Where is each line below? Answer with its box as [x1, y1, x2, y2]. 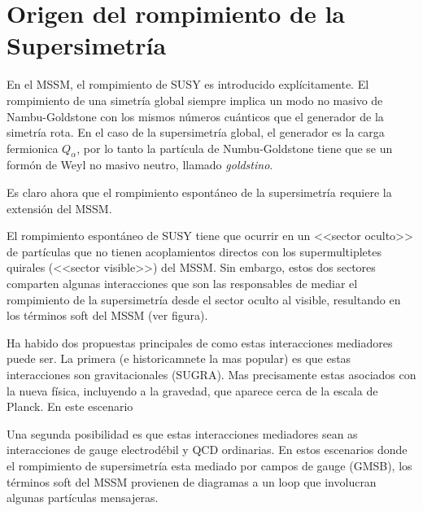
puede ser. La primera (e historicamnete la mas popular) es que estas [7, 350, 351, 367]
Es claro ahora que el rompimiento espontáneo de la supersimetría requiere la [7, 184, 392, 201]
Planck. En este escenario [7, 398, 133, 415]
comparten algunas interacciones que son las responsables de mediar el [7, 275, 358, 292]
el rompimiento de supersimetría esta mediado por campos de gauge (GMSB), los [7, 456, 412, 474]
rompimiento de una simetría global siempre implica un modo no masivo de [7, 91, 383, 108]
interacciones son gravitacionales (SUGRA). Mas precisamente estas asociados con [7, 366, 416, 383]
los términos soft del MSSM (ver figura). [7, 307, 208, 324]
